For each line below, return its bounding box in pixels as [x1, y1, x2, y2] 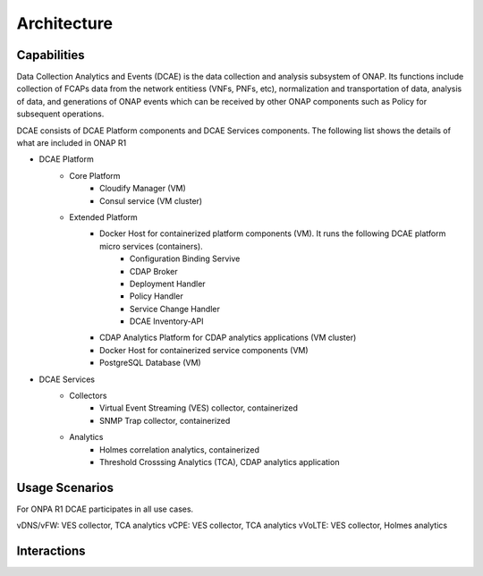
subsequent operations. [16, 108, 105, 120]
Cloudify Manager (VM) [99, 183, 187, 194]
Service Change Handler [130, 303, 221, 314]
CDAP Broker [130, 266, 178, 276]
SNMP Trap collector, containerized [99, 415, 231, 426]
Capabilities [16, 47, 85, 63]
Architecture [16, 13, 114, 33]
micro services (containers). [99, 241, 203, 251]
